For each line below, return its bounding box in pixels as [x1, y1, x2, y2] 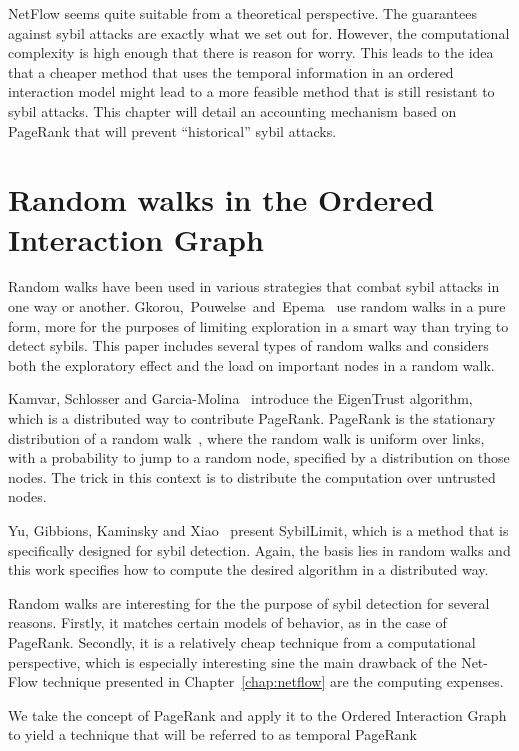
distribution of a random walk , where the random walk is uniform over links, [8, 427, 485, 448]
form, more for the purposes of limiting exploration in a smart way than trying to [8, 315, 509, 336]
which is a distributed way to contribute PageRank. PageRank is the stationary [8, 408, 496, 429]
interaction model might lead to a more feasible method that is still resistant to [8, 81, 495, 102]
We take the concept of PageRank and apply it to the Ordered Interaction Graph [8, 704, 507, 725]
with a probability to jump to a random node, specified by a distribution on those [8, 447, 510, 468]
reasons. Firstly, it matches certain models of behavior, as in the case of [8, 612, 447, 633]
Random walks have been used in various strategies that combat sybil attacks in [8, 276, 500, 297]
